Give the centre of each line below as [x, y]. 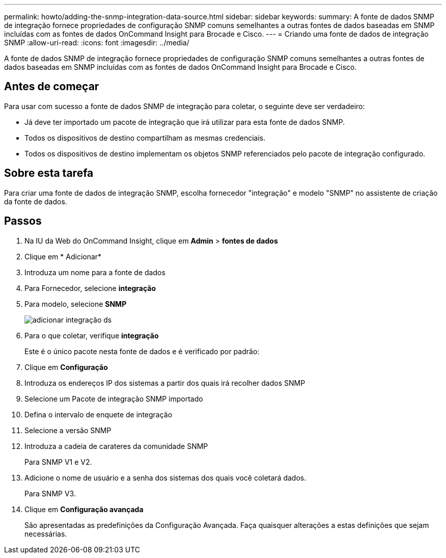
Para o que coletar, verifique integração [92, 335]
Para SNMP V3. [50, 493]
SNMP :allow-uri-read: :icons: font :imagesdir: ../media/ [97, 43]
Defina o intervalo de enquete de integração [99, 414]
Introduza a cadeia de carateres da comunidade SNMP [116, 446]
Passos [23, 221]
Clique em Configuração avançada [84, 509]
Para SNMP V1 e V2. [58, 462]
